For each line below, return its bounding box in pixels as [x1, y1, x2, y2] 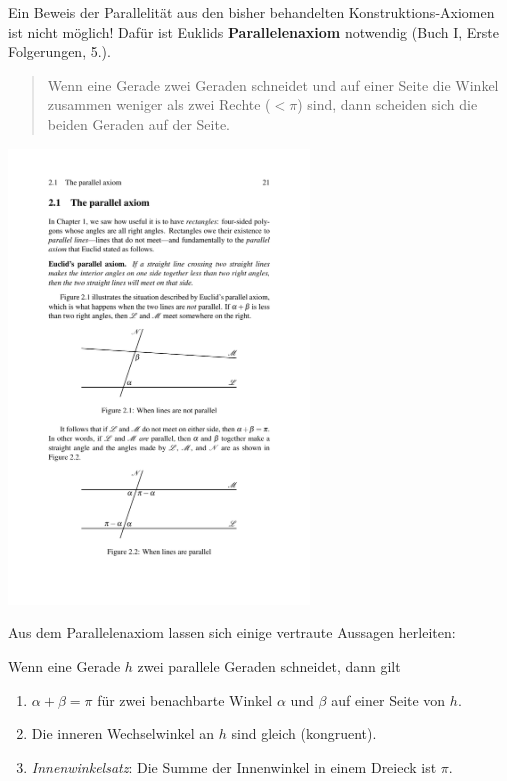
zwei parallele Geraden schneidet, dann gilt [137, 655, 401, 676]
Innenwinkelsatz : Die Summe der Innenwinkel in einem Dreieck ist [31, 756, 437, 777]
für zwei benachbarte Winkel [97, 689, 273, 710]
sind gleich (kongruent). [231, 723, 377, 744]
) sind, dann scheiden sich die [297, 94, 478, 115]
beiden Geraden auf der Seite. [47, 113, 230, 134]
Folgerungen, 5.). [8, 41, 111, 62]
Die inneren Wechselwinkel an [31, 723, 215, 744]
